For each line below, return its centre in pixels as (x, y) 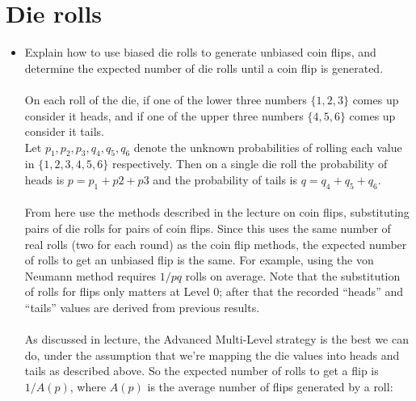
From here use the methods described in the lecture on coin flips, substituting (217, 212)
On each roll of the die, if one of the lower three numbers (166, 99)
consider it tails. (64, 131)
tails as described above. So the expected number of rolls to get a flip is (202, 371)
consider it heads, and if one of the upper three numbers (164, 115)
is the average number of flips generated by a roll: (270, 386)
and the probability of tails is (225, 180)
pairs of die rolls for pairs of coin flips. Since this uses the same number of (208, 228)
